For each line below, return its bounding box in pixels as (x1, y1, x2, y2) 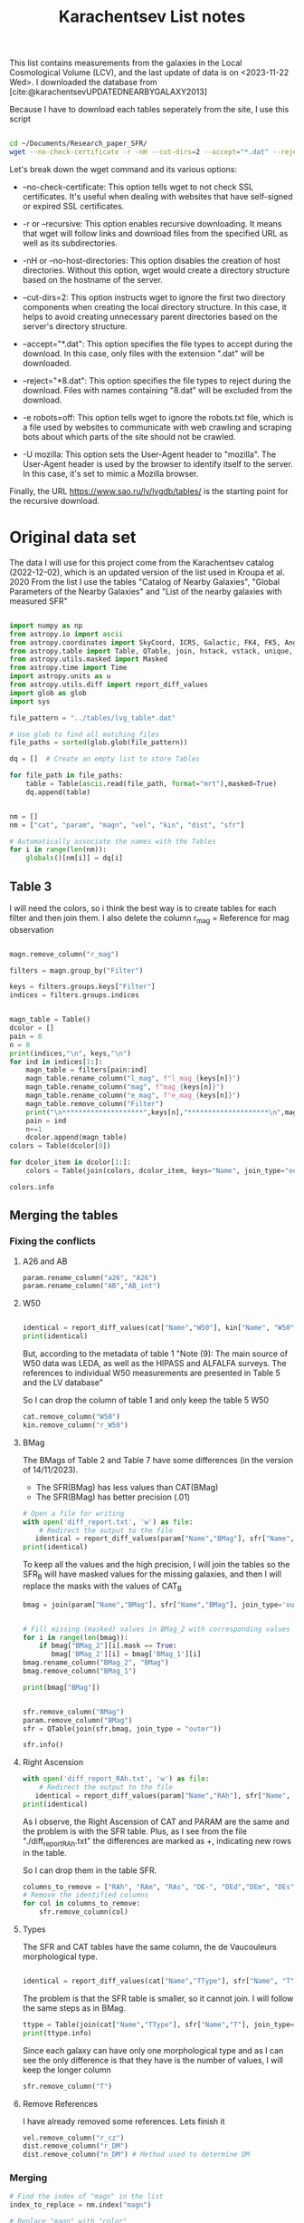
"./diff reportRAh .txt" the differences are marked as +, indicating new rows (22, 1835, 292, 1849)
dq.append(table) (25, 787, 91, 797)
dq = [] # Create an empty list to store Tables (9, 754, 201, 763)
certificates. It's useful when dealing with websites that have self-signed (22, 190, 293, 201)
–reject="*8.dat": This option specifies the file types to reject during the (22, 374, 291, 386)
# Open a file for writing (22, 1509, 125, 1518)
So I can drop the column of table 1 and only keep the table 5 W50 (22, 1394, 270, 1406)
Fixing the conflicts (9, 1235, 97, 1247)
